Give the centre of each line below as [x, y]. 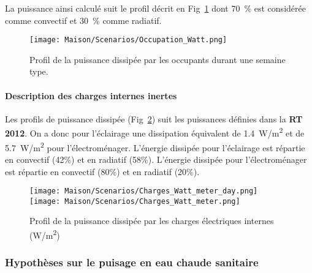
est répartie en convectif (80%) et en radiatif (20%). [102, 171]
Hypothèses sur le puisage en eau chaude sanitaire [132, 262]
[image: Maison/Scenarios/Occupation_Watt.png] [128, 40]
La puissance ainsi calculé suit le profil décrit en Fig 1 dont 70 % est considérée [155, 8]
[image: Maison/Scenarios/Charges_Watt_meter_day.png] [144, 191]
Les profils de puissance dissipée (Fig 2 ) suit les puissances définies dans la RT [154, 118]
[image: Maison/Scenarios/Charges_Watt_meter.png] [135, 201]
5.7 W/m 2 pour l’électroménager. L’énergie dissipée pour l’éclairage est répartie [155, 146]
